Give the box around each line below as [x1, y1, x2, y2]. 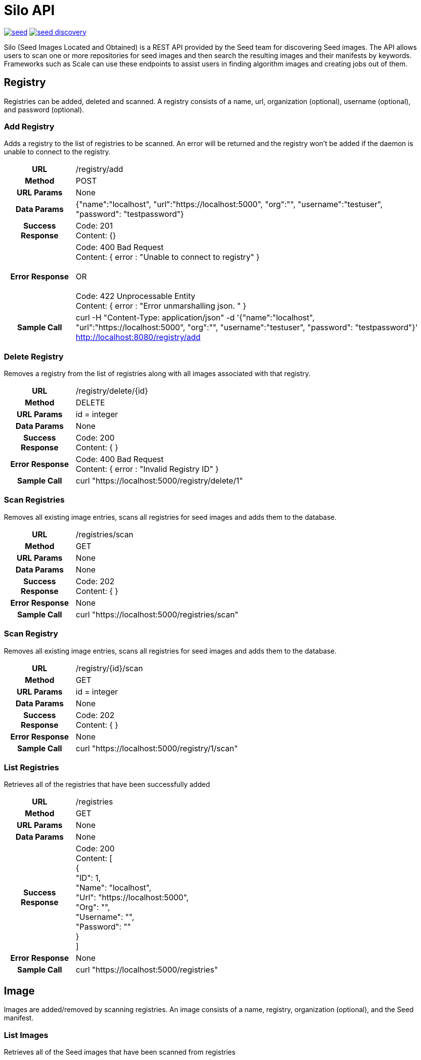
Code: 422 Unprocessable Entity [76, 291, 196, 301]
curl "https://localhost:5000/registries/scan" [76, 609, 239, 619]
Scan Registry [4, 629, 59, 639]
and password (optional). [4, 105, 84, 114]
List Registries [4, 762, 59, 772]
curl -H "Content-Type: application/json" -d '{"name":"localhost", [76, 313, 315, 323]
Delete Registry [4, 351, 64, 361]
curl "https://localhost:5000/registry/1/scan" [76, 743, 238, 753]
